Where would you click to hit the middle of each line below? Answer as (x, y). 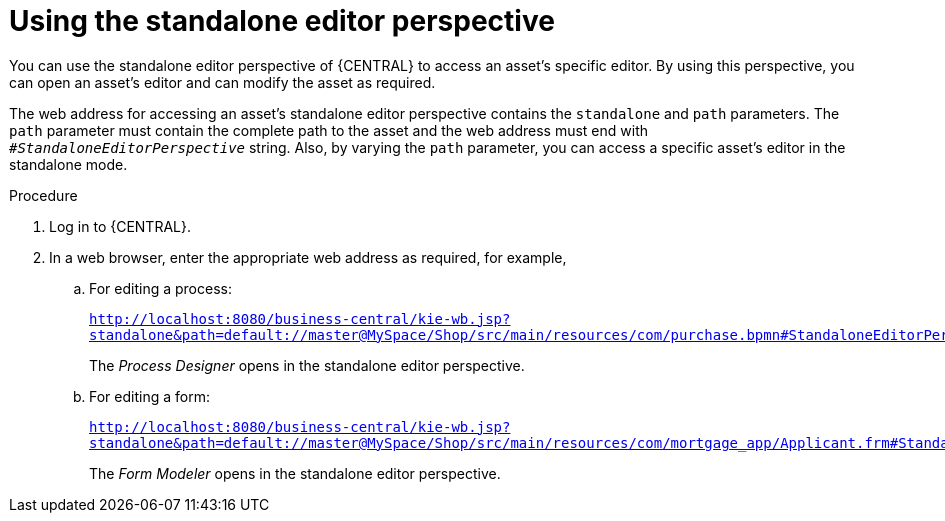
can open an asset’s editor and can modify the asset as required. (222, 82)
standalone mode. (68, 164)
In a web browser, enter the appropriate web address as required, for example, (308, 257)
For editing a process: (160, 288)
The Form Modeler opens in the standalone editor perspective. (295, 473)
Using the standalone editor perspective (282, 21)
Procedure (43, 195)
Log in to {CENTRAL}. (120, 226)
